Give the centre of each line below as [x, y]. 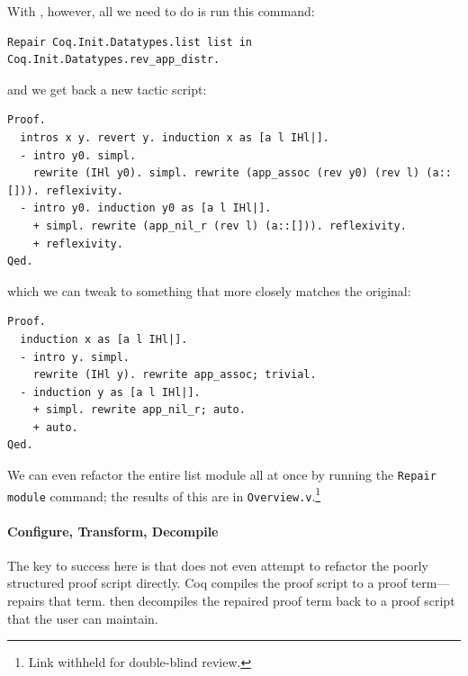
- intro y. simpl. [75, 357]
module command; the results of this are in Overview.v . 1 [164, 494]
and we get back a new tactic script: [107, 89]
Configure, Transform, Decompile [113, 531]
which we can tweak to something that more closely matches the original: [209, 290]
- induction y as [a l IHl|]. [110, 392]
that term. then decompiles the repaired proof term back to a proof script [252, 601]
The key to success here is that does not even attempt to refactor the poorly [218, 565]
